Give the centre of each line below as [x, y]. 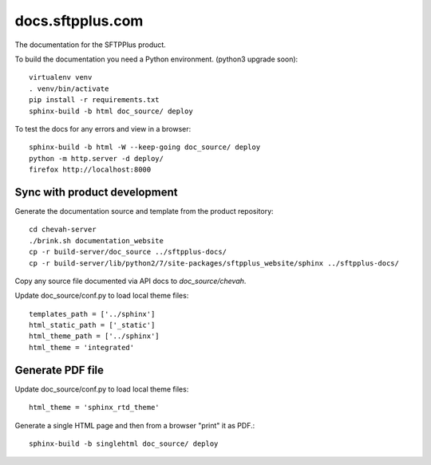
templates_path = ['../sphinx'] [92, 314]
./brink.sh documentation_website [96, 240]
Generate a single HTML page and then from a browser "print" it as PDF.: [135, 425]
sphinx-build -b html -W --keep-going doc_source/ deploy [145, 147]
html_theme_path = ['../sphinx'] [94, 336]
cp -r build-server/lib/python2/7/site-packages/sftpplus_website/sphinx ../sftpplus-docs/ [214, 263]
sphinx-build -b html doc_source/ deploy [111, 111]
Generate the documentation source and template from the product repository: [144, 211]
